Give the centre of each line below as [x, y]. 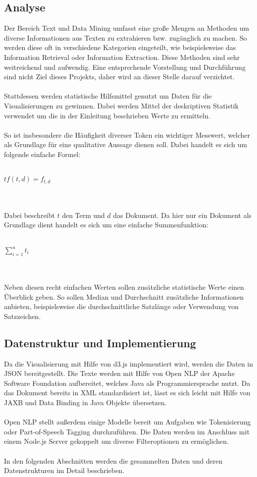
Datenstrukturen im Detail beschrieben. [64, 470]
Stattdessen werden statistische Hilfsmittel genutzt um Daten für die [108, 96]
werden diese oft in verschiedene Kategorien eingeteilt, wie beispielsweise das [120, 47]
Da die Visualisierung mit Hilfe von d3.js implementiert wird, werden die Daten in [129, 363]
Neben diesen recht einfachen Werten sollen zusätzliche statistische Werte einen [124, 287]
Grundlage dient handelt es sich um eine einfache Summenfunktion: [106, 225]
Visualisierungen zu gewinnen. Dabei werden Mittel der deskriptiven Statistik [121, 105]
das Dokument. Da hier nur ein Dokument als [182, 215]
